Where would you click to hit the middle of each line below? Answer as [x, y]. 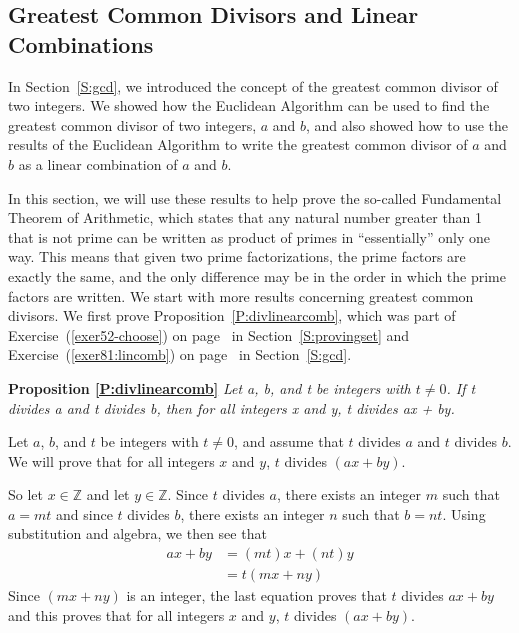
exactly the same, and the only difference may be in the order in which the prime [257, 275]
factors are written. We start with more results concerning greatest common [241, 295]
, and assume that [289, 441]
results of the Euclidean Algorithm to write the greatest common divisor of [238, 144]
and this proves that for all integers [116, 614]
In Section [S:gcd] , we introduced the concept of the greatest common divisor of [253, 85]
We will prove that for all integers [111, 460]
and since [84, 513]
